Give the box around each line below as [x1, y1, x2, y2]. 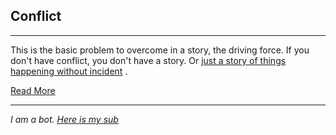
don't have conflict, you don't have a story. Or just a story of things [10, 54, 287, 66]
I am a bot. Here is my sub [10, 113, 119, 125]
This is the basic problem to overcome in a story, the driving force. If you [10, 44, 310, 56]
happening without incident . [10, 65, 128, 77]
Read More [10, 84, 56, 96]
